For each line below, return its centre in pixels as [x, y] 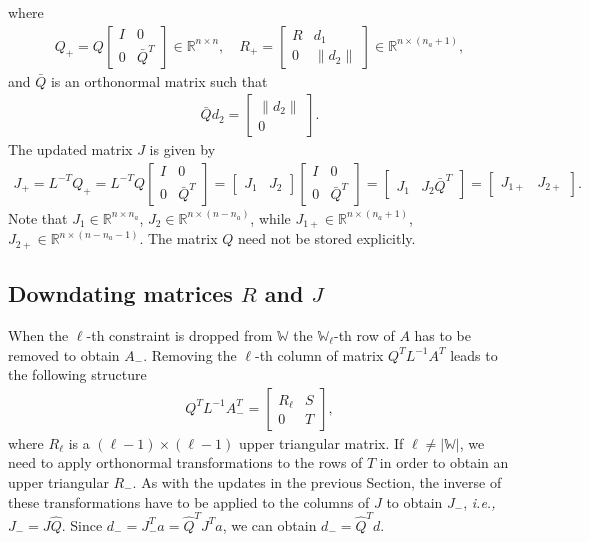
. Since [82, 524]
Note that [38, 217]
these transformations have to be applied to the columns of [189, 501]
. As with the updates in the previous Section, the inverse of [317, 481]
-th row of [364, 334]
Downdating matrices [120, 293]
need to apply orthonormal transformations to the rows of [185, 462]
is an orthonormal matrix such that [159, 80]
